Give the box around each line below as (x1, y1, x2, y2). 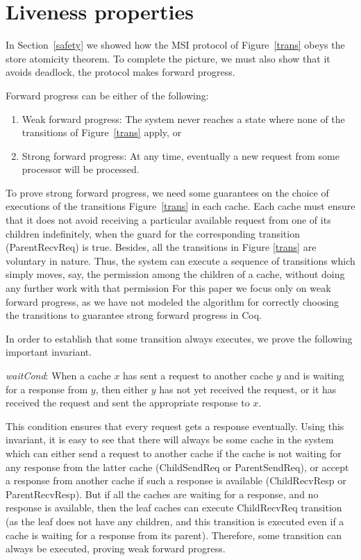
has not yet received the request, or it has (159, 381, 337, 396)
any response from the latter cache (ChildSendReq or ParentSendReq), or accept (6, 459, 349, 474)
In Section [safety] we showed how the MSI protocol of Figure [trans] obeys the (6, 38, 345, 52)
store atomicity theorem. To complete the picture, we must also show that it (6, 51, 330, 65)
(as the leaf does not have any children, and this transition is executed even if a (6, 513, 344, 528)
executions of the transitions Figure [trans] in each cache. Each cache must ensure (6, 199, 355, 213)
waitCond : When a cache (6, 368, 111, 382)
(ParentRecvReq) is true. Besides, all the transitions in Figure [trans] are (6, 240, 317, 254)
